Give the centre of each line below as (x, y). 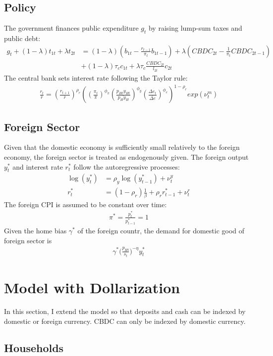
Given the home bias (35, 231)
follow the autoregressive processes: (127, 166)
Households (34, 347)
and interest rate (38, 166)
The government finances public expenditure (71, 28)
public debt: (22, 38)
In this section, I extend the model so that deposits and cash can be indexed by (125, 311)
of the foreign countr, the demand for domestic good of (161, 231)
